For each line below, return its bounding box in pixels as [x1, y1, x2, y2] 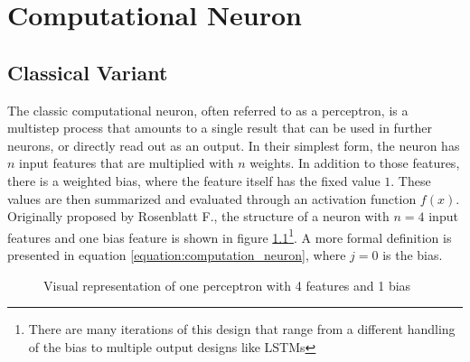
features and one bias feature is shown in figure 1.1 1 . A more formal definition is [7, 225, 452, 246]
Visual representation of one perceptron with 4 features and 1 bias [43, 275, 411, 294]
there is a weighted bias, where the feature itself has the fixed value [7, 171, 381, 190]
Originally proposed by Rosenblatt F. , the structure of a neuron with [7, 207, 390, 226]
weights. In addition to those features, [249, 153, 460, 172]
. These [390, 171, 431, 190]
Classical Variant [7, 58, 168, 86]
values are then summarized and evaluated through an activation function [7, 189, 417, 208]
